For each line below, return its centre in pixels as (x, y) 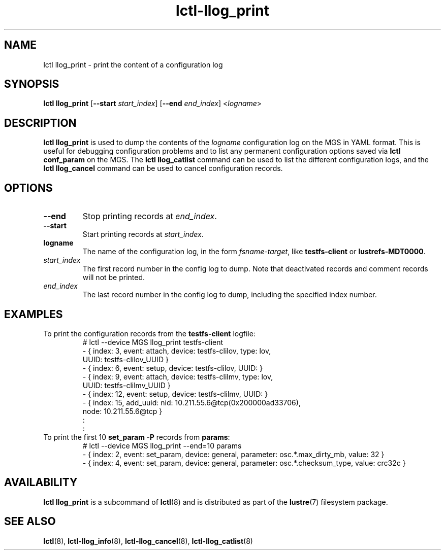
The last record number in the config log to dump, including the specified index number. (230, 295)
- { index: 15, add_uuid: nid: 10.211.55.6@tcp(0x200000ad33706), (192, 402)
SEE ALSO (30, 522)
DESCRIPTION (40, 123)
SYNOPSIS (32, 84)
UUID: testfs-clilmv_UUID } (126, 385)
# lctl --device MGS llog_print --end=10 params (162, 445)
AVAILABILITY (41, 482)
